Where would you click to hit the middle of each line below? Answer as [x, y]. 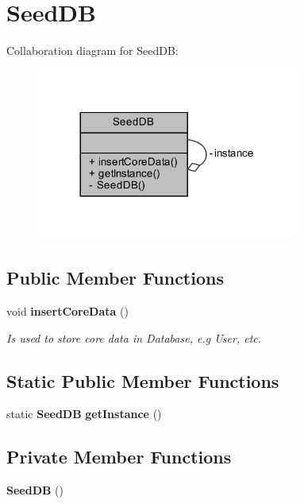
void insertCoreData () [67, 311]
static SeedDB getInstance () [84, 414]
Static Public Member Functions [143, 380]
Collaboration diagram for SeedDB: [92, 50]
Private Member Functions [119, 457]
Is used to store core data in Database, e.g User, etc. [134, 337]
